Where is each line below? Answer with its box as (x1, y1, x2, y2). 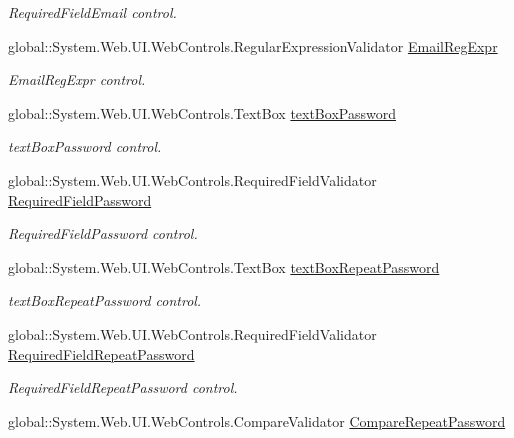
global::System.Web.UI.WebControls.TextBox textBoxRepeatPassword (8, 256, 440, 277)
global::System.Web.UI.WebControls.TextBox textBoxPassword (8, 102, 396, 123)
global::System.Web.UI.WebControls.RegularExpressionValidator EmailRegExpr (8, 35, 498, 56)
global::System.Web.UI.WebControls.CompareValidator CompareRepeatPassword (8, 410, 506, 431)
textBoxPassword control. (8, 136, 162, 157)
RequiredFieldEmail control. (8, 2, 177, 22)
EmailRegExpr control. (8, 69, 146, 90)
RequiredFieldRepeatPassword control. (8, 377, 238, 398)
